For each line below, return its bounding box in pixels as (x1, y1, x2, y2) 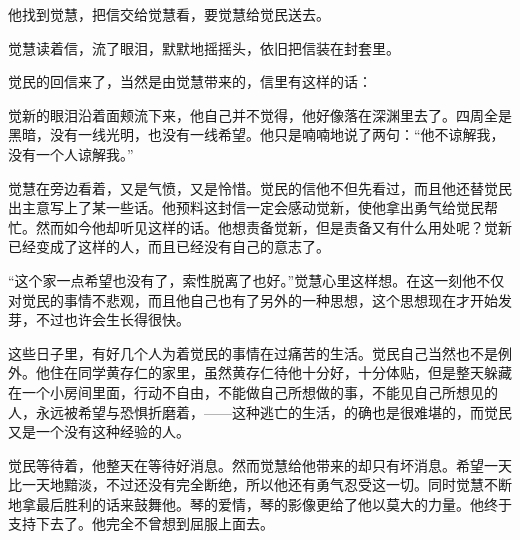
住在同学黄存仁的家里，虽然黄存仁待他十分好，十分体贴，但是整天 (49, 362, 484, 383)
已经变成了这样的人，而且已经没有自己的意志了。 (8, 236, 330, 257)
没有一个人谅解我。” (8, 143, 134, 164)
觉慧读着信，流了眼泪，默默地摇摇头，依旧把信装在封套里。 (8, 37, 400, 58)
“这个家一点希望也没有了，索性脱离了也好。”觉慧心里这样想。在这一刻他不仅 (8, 269, 505, 290)
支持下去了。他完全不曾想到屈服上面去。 (8, 513, 274, 534)
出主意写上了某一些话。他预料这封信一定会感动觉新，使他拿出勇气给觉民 (8, 197, 484, 218)
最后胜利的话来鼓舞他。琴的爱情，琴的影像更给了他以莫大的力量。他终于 (35, 493, 512, 514)
